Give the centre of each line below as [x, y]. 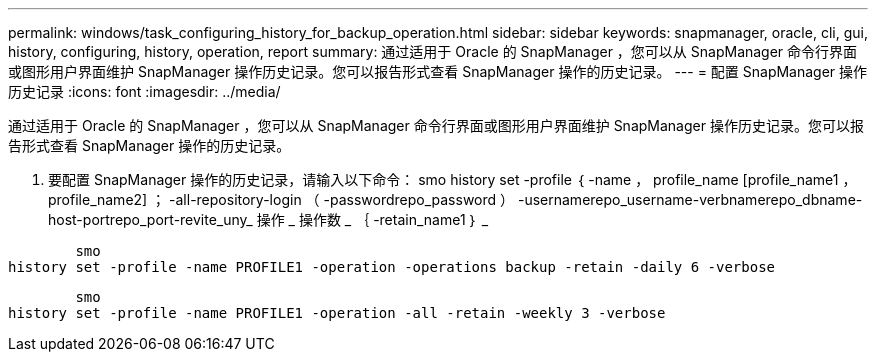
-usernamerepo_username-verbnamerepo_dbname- [690, 199]
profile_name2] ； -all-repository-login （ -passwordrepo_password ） [281, 199]
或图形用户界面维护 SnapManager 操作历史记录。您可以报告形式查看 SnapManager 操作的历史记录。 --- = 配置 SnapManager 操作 [438, 71]
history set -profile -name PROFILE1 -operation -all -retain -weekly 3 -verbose [337, 313]
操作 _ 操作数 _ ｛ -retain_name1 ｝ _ [372, 219]
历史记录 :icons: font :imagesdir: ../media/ [144, 91]
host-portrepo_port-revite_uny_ [150, 219]
